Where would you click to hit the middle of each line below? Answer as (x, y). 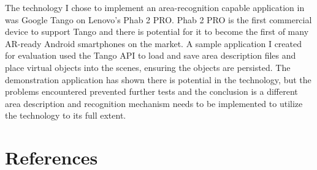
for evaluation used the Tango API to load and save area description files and (151, 55)
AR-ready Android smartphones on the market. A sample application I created (154, 43)
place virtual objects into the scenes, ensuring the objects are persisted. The (148, 67)
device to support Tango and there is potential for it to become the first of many (157, 31)
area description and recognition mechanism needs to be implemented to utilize (154, 103)
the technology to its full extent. (66, 115)
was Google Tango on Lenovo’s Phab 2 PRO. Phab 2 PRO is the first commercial (158, 19)
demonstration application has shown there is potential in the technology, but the (158, 79)
